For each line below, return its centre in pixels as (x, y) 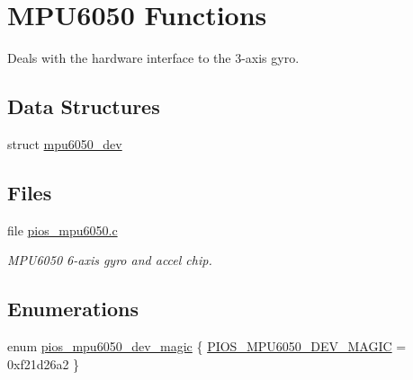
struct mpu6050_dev (65, 143)
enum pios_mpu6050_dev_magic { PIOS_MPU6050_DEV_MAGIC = (207, 346)
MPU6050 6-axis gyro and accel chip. (110, 260)
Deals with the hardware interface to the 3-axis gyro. (153, 58)
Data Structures (84, 106)
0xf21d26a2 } (44, 363)
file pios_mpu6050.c (63, 230)
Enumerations (73, 309)
